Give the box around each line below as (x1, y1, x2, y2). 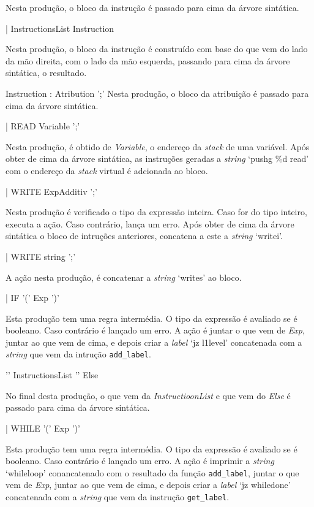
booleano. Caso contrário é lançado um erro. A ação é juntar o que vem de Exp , (6, 324, 305, 337)
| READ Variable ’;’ (6, 120, 80, 132)
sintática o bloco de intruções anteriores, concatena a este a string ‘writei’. (6, 229, 283, 242)
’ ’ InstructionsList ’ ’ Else (6, 368, 99, 381)
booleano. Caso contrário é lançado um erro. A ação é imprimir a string (6, 454, 274, 467)
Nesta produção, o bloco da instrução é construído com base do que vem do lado (6, 42, 308, 55)
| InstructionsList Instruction (6, 21, 114, 34)
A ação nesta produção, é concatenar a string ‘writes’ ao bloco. (6, 270, 242, 283)
